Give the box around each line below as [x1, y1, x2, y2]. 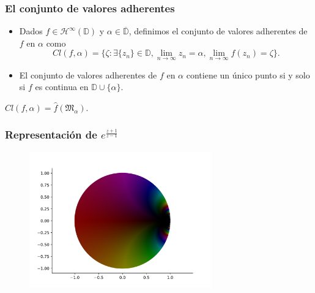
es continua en [35, 80, 89, 93]
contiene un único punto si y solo [186, 68, 310, 81]
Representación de [5, 127, 97, 142]
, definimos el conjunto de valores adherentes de [128, 25, 308, 37]
